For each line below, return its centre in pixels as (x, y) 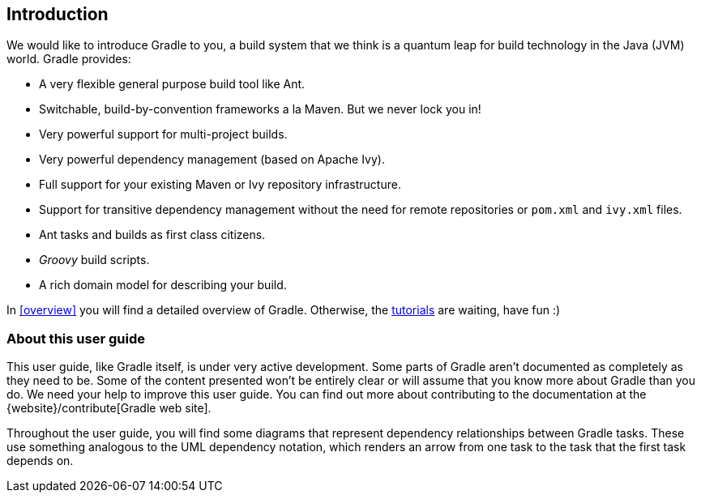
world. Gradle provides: (69, 59)
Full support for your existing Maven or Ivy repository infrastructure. (220, 185)
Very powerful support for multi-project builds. (163, 134)
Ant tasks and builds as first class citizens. (152, 235)
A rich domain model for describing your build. (163, 285)
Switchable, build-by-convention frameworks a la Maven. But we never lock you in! (260, 109)
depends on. (40, 461)
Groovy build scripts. (94, 260)
